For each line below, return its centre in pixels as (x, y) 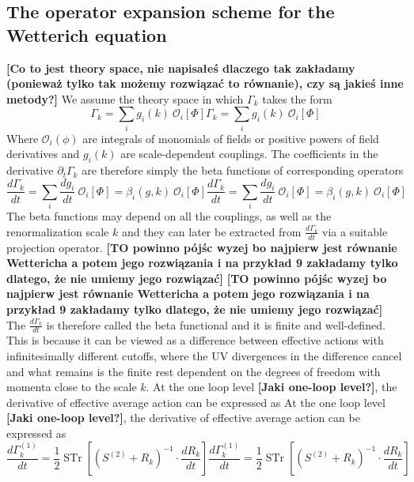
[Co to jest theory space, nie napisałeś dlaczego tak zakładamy (181, 68)
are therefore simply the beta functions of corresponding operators (243, 170)
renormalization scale (58, 231)
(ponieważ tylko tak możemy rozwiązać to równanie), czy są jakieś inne (205, 83)
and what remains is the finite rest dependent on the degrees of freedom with (194, 371)
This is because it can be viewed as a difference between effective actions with (195, 340)
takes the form (297, 98)
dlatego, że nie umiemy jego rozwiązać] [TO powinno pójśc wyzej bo (197, 278)
